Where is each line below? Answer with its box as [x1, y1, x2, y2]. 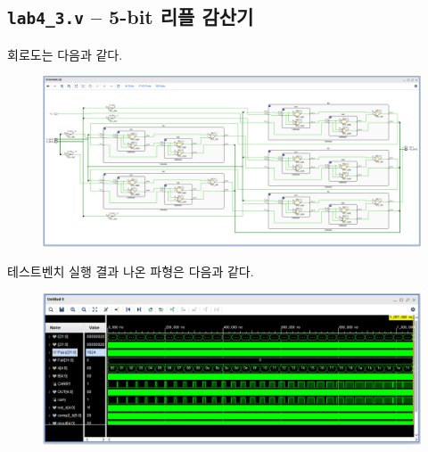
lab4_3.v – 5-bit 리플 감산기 [7, 3, 254, 30]
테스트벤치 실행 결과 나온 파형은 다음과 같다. [7, 262, 254, 281]
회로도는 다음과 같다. [7, 45, 123, 63]
